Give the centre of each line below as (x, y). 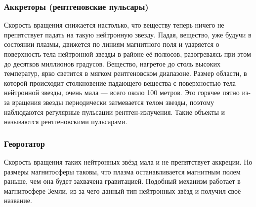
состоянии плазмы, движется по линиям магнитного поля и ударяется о (112, 44)
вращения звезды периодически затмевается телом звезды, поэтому (113, 102)
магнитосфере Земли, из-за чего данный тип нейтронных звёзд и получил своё (123, 190)
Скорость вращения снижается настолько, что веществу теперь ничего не (114, 25)
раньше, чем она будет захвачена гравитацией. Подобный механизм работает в (122, 181)
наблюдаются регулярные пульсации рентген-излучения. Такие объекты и (115, 112)
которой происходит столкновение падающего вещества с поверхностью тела (120, 83)
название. (18, 200)
